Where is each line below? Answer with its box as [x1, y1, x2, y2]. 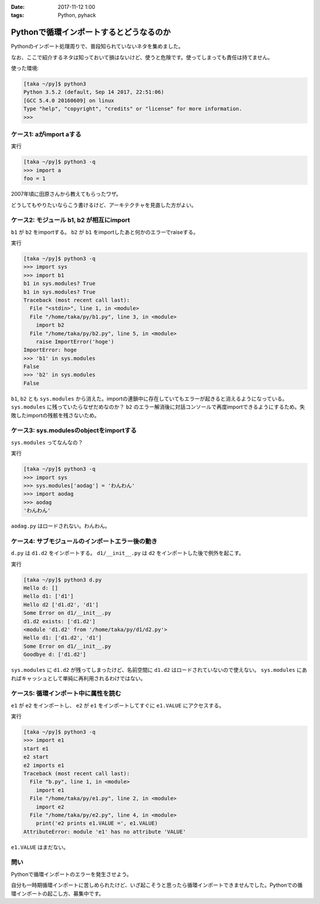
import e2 [36, 803, 65, 810]
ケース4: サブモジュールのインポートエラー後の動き [11, 537, 158, 545]
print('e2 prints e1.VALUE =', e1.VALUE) [36, 820, 158, 827]
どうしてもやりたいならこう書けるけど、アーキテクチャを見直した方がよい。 [11, 201, 197, 208]
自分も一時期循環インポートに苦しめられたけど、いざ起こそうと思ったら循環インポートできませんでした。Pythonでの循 [11, 881, 303, 889]
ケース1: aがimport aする [11, 130, 82, 138]
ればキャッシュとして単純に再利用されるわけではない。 [11, 674, 146, 682]
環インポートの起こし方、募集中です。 [11, 890, 104, 897]
